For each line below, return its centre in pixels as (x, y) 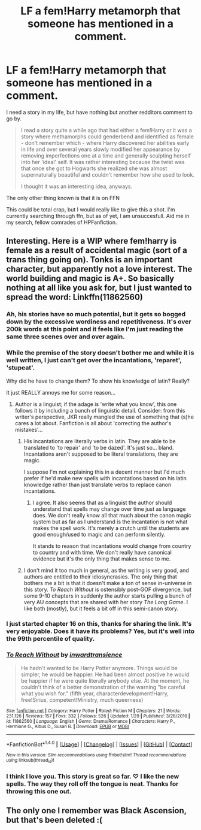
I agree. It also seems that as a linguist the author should (102, 502)
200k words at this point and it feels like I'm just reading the (95, 329)
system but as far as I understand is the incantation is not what (110, 522)
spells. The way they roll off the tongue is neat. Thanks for (92, 784)
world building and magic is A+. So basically (90, 279)
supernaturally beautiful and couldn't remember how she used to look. (107, 174)
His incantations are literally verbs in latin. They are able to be (100, 441)
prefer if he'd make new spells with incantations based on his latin (105, 478)
